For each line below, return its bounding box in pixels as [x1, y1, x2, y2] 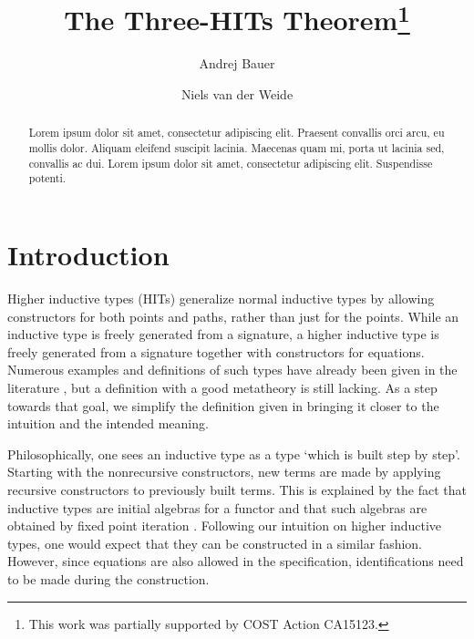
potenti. [28, 170, 67, 186]
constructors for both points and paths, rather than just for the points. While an [7, 306, 459, 325]
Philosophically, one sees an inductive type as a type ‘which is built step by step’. [7, 444, 460, 463]
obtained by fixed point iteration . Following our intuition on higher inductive [7, 516, 442, 535]
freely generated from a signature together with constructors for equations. [7, 342, 425, 361]
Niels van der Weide [180, 85, 294, 104]
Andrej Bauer [199, 54, 275, 73]
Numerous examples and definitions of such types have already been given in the [7, 360, 458, 379]
